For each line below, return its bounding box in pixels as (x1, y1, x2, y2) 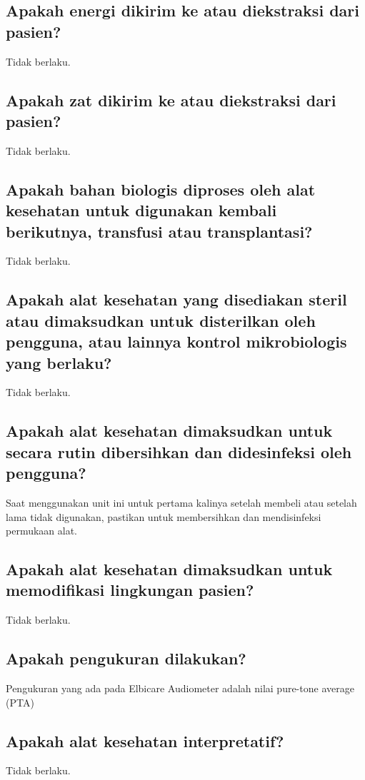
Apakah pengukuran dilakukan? (6, 647, 246, 669)
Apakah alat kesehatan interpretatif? (6, 729, 284, 751)
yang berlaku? (6, 351, 112, 373)
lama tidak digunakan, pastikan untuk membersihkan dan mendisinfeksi (6, 509, 321, 524)
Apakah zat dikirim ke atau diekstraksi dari (6, 88, 336, 111)
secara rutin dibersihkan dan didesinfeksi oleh (6, 440, 352, 462)
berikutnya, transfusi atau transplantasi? (6, 220, 313, 242)
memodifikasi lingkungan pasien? (6, 579, 254, 601)
